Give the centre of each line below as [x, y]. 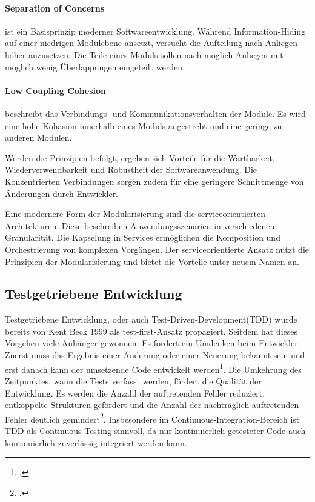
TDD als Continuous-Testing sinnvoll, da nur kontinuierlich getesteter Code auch [155, 430]
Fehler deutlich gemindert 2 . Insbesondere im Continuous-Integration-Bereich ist [152, 418]
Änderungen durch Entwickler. [62, 193]
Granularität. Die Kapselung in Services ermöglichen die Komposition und [143, 237]
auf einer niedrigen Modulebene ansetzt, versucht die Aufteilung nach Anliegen [151, 43]
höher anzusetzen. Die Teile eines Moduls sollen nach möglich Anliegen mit [144, 54]
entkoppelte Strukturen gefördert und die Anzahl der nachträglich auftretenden [152, 405]
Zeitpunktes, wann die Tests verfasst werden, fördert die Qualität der [133, 380]
